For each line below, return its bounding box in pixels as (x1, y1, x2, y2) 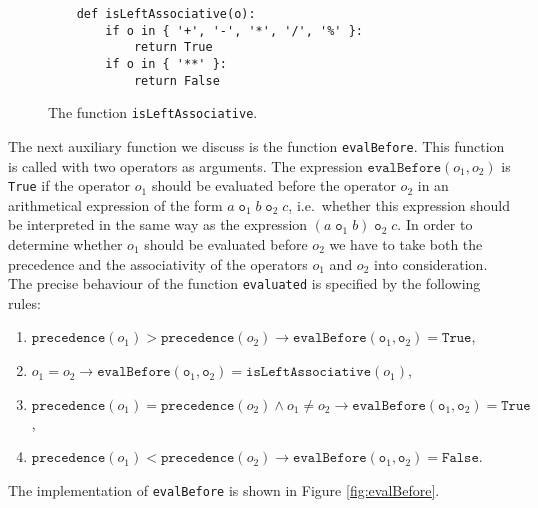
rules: (8, 292, 41, 313)
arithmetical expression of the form (8, 194, 223, 215)
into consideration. (373, 253, 488, 274)
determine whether (8, 234, 123, 255)
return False (133, 73, 220, 88)
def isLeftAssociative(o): (76, 7, 256, 21)
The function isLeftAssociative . (48, 102, 258, 123)
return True (133, 40, 213, 55)
